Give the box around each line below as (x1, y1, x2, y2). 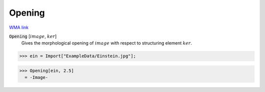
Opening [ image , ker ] (9, 33, 57, 39)
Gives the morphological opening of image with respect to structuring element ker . (21, 40, 192, 46)
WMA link (9, 24, 29, 30)
